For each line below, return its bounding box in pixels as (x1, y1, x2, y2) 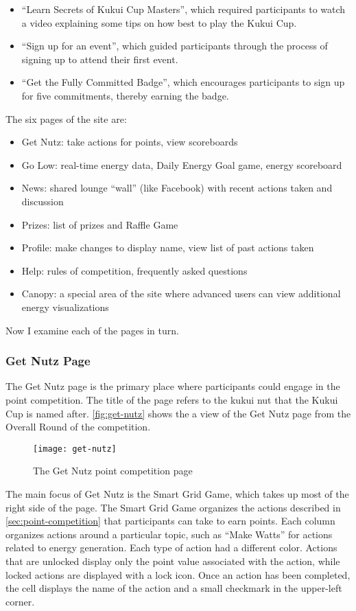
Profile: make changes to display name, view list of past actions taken (21, 240, 314, 255)
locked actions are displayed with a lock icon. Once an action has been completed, (5, 567, 351, 581)
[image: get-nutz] (33, 443, 117, 454)
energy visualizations (21, 299, 109, 314)
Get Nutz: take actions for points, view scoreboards (21, 135, 238, 149)
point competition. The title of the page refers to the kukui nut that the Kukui (5, 392, 338, 406)
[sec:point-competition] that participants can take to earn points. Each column (5, 514, 335, 528)
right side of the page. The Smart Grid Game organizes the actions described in (5, 500, 341, 514)
